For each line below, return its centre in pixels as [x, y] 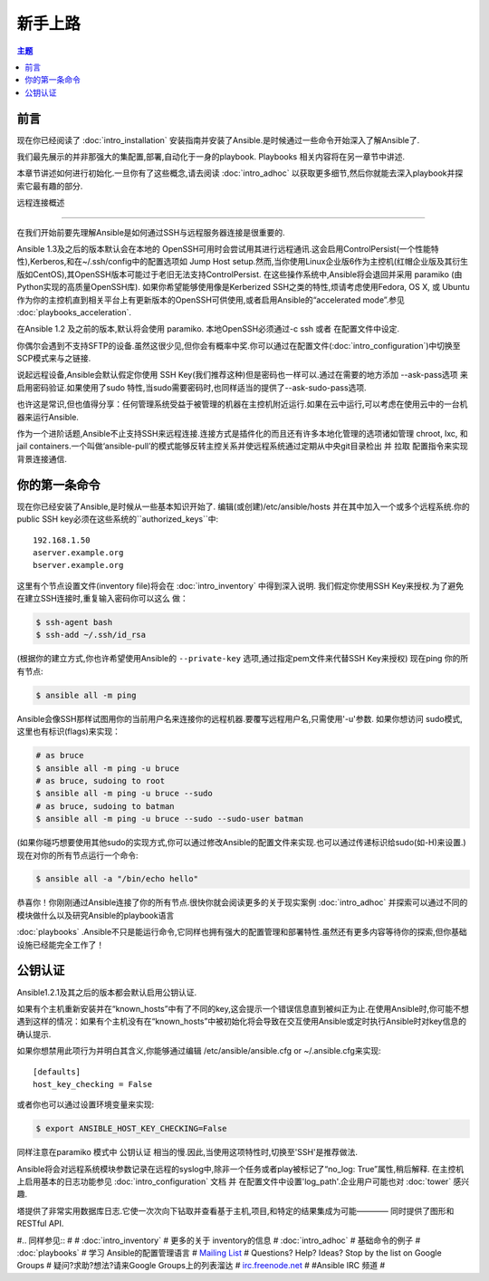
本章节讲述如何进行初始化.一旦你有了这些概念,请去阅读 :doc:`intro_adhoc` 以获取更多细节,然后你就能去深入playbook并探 [240, 173]
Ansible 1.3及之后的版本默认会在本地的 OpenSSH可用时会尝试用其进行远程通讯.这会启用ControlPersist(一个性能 [224, 248]
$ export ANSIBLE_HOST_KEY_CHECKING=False [131, 1129]
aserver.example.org [78, 552]
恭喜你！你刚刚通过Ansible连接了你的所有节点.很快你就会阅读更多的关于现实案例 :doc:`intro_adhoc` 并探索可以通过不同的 [242, 902]
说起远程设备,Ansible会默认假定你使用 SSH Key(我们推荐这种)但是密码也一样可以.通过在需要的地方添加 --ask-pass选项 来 [242, 375]
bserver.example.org [78, 565]
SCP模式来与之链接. [54, 359]
